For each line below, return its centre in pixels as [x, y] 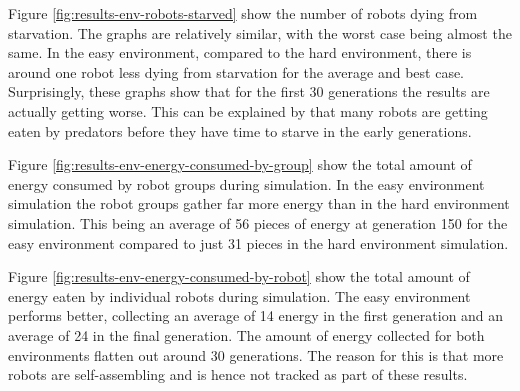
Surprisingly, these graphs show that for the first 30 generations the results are [249, 91]
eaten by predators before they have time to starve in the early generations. [240, 130]
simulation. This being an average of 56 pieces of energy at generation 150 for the [258, 222]
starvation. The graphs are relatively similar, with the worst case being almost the [260, 32]
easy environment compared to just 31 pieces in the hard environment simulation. [258, 242]
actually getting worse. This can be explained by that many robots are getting [248, 110]
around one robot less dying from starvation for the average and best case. [236, 71]
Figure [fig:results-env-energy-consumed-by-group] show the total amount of [240, 164]
